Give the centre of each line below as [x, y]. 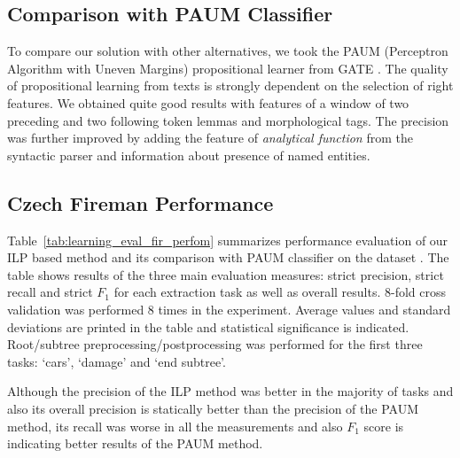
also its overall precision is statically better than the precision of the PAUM [213, 408]
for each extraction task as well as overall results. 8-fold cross [280, 292]
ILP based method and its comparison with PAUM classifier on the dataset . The [228, 257]
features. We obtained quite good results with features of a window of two [208, 102]
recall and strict [50, 292]
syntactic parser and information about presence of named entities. [189, 155]
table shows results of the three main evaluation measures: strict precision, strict [226, 274]
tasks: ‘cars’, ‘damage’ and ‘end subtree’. [117, 361]
